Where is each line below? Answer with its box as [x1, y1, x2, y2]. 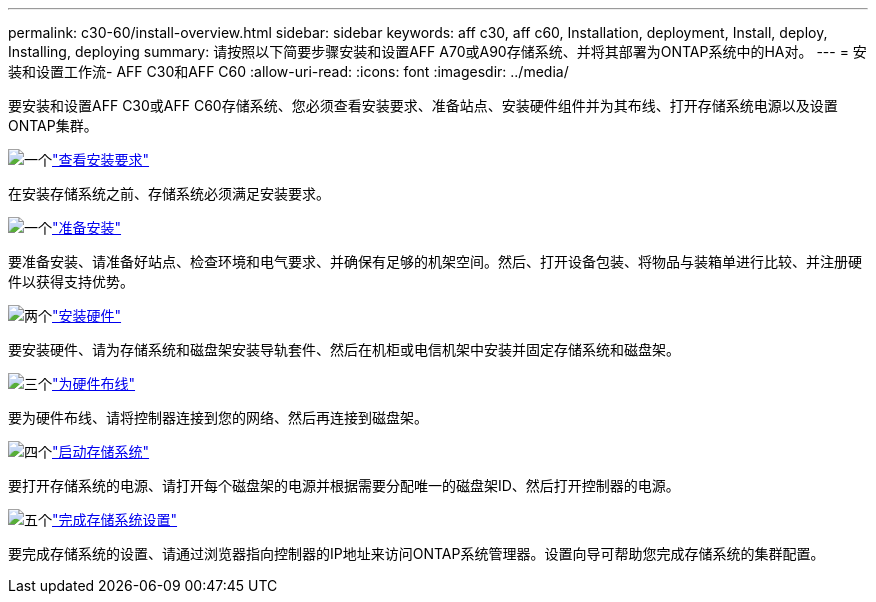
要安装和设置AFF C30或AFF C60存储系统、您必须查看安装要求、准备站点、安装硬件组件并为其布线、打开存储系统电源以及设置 [8, 97, 838, 114]
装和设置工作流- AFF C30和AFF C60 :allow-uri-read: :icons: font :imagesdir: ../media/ [8, 63, 569, 80]
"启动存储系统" [52, 443, 150, 460]
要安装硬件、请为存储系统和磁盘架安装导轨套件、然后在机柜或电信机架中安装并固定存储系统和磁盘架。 [8, 341, 680, 358]
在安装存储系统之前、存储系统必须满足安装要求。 [8, 185, 330, 202]
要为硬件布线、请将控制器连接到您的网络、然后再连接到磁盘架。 [8, 409, 428, 426]
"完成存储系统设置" [52, 511, 178, 528]
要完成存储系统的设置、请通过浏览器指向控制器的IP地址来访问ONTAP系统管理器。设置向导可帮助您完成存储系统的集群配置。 [8, 545, 825, 562]
